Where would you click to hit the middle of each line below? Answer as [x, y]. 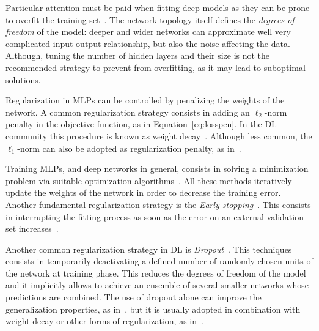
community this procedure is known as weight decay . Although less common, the [159, 136]
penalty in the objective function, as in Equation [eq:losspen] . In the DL [141, 124]
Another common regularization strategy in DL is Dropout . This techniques [149, 249]
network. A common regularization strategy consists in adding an [128, 112]
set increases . [32, 229]
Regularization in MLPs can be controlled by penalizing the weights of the [145, 100]
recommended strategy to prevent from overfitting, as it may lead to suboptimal [156, 67]
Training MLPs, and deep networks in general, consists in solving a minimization [157, 169]
